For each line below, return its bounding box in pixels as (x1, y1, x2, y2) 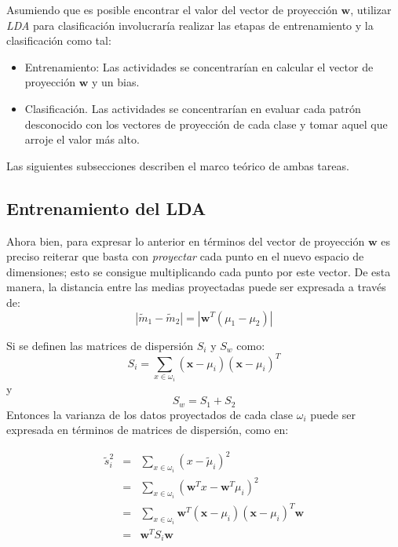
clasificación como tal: (6, 32, 111, 49)
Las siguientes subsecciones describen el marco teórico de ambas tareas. (6, 157, 349, 173)
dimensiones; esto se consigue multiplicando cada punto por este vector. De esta (6, 263, 391, 279)
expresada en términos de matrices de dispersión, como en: (6, 421, 289, 438)
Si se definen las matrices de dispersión (6, 337, 194, 353)
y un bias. (91, 74, 140, 90)
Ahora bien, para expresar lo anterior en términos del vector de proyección (6, 232, 365, 249)
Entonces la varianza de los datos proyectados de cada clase (6, 406, 293, 422)
